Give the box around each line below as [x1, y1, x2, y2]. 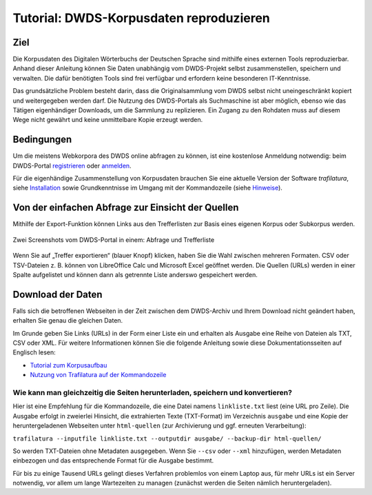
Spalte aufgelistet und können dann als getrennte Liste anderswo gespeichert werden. [12, 270, 258, 279]
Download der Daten [12, 288, 103, 300]
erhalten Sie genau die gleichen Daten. [12, 316, 123, 325]
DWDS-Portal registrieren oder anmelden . [12, 161, 132, 170]
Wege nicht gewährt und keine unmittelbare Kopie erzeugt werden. [12, 116, 203, 124]
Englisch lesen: [12, 348, 56, 356]
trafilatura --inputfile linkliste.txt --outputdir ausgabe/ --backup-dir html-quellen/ [12, 434, 322, 443]
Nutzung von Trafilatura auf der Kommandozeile [30, 371, 167, 379]
